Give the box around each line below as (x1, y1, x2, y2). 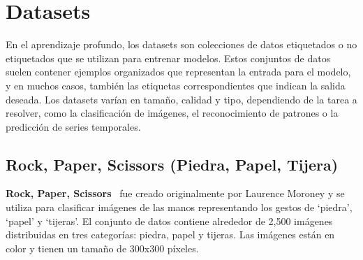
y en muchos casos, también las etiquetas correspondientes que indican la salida (6, 78, 346, 92)
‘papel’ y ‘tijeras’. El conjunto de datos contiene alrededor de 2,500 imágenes (6, 213, 333, 228)
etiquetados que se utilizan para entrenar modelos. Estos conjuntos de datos (6, 50, 331, 65)
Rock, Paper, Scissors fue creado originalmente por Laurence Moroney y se (6, 186, 345, 201)
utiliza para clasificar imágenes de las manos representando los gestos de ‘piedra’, (6, 200, 353, 215)
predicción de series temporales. (6, 119, 141, 133)
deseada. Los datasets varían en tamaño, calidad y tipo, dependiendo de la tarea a (6, 92, 357, 106)
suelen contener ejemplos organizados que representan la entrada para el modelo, (6, 64, 351, 79)
